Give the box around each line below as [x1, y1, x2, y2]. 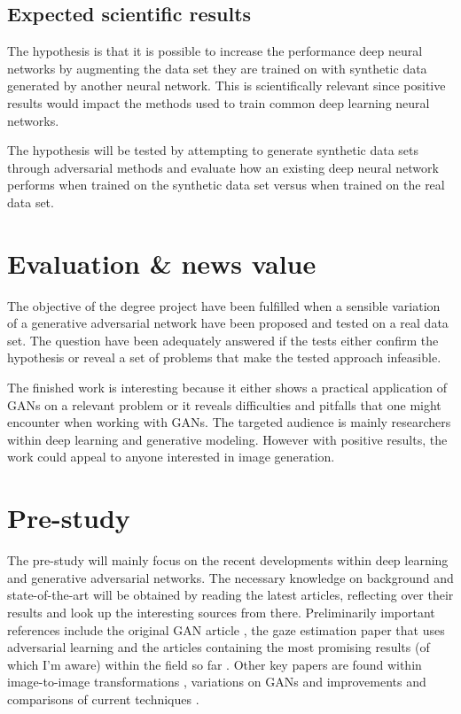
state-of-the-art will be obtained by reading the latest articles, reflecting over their [7, 586, 454, 604]
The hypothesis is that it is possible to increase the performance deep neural [7, 42, 423, 60]
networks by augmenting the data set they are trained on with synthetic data [7, 58, 427, 77]
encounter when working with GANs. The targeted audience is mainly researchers [7, 413, 451, 431]
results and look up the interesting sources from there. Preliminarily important [7, 602, 435, 621]
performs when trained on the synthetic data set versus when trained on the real [7, 175, 445, 194]
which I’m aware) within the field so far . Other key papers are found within [7, 655, 422, 673]
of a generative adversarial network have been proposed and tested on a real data [7, 314, 449, 332]
